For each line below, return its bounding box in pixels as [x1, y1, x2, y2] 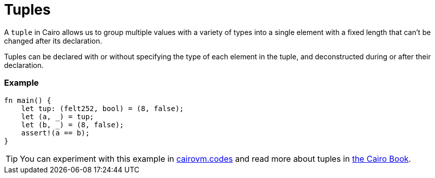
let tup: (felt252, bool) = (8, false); [21, 104, 184, 113]
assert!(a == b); [21, 128, 90, 137]
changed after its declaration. [4, 36, 102, 45]
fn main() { [4, 96, 51, 104]
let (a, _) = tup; [21, 112, 94, 121]
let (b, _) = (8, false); [21, 120, 124, 129]
